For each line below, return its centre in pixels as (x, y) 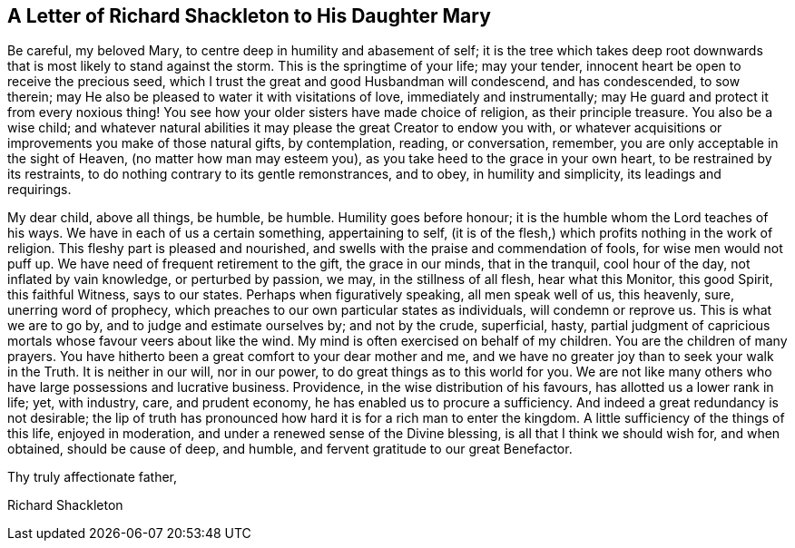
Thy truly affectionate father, (93, 477)
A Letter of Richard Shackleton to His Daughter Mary (249, 16)
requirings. (39, 190)
